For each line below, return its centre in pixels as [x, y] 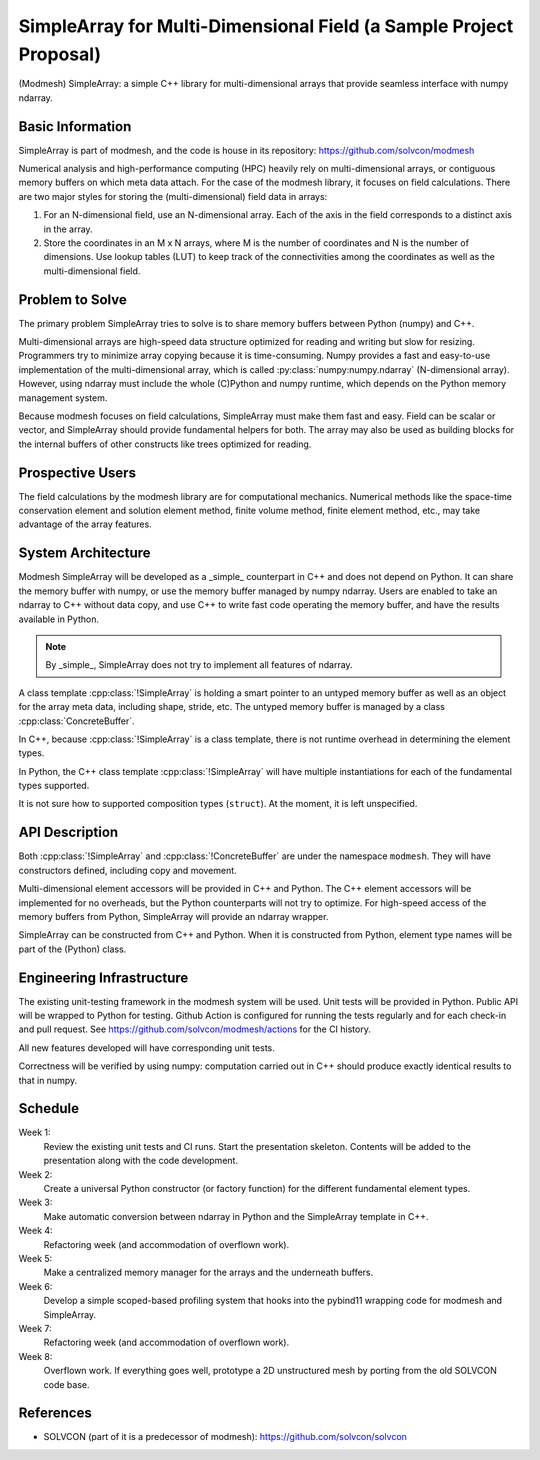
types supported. [54, 786]
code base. [66, 1384]
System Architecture [84, 553]
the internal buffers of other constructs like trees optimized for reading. [165, 444]
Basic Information [75, 126]
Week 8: [35, 1356]
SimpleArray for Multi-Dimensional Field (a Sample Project [266, 26]
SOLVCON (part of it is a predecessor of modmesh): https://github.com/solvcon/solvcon [225, 1437]
